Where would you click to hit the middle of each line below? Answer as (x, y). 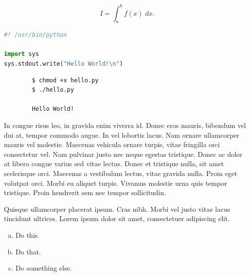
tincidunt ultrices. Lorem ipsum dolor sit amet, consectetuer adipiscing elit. (117, 218)
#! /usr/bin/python (35, 35)
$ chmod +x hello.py (65, 80)
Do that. (28, 251)
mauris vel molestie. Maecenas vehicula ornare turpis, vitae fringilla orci (112, 144)
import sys (22, 54)
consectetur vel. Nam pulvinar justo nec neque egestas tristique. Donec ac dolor (123, 154)
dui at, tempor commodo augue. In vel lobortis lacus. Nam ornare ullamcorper (122, 135)
